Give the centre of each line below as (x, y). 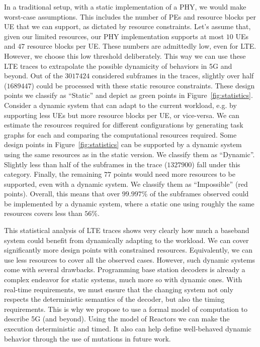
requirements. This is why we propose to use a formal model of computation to (126, 309)
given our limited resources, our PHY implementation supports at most (114, 36)
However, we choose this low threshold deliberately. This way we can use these (125, 55)
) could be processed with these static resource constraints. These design (143, 85)
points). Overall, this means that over (62, 194)
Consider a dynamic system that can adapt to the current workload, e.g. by (120, 105)
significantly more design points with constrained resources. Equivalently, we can (128, 250)
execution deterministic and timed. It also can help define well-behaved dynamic (128, 328)
